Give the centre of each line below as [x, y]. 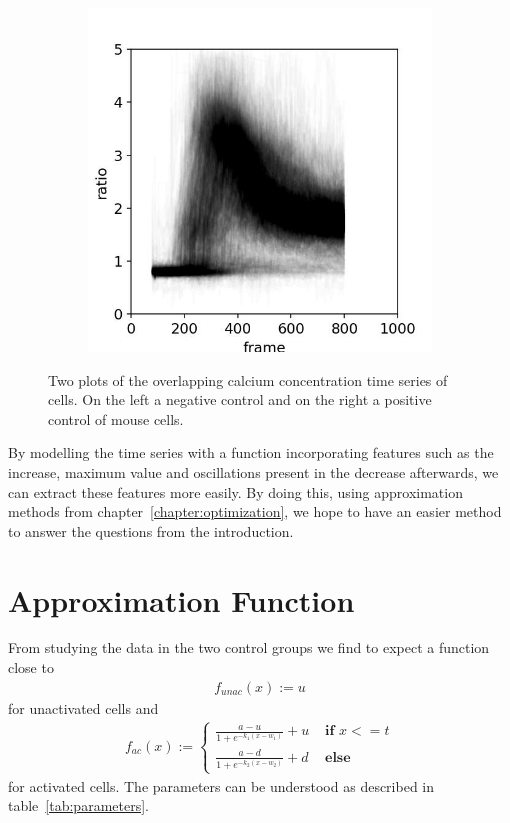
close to [31, 667]
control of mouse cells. [116, 418]
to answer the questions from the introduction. [151, 530]
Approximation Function [181, 599]
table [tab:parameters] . [78, 805]
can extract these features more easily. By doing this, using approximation [235, 491]
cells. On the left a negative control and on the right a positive [240, 399]
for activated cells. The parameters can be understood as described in [221, 785]
